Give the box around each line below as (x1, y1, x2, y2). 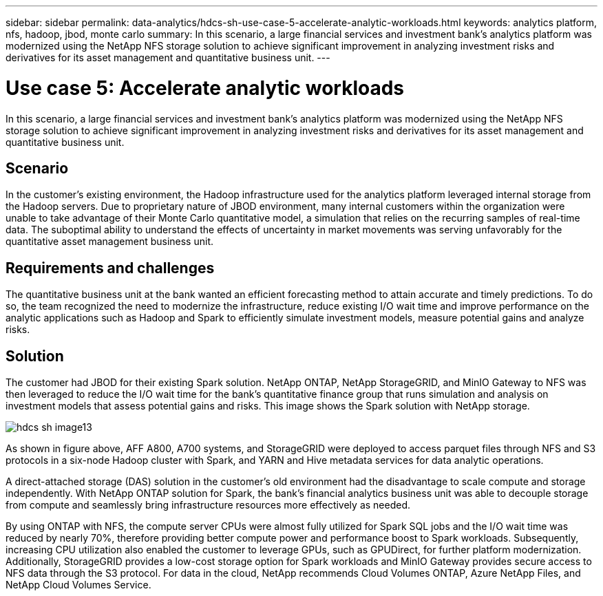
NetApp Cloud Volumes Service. (6, 579, 151, 591)
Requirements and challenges (6, 259, 215, 277)
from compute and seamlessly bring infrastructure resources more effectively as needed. (6, 499, 410, 511)
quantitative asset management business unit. (6, 235, 214, 248)
